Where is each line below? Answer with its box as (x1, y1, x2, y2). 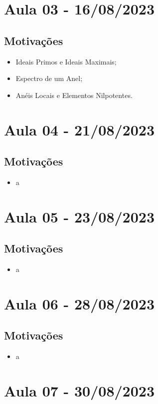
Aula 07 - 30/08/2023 (4, 380, 155, 401)
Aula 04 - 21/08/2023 (4, 119, 155, 139)
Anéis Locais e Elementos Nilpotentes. (15, 89, 133, 100)
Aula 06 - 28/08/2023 (4, 293, 155, 313)
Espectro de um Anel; (15, 73, 83, 83)
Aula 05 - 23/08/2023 (4, 206, 155, 226)
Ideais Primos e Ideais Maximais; (15, 56, 117, 66)
